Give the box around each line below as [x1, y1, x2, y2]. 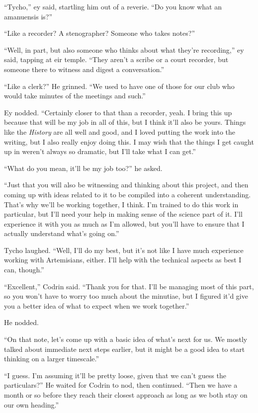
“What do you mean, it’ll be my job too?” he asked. [4, 163, 163, 173]
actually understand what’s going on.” [4, 228, 119, 239]
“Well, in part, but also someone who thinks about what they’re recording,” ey [4, 44, 244, 55]
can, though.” [4, 264, 44, 275]
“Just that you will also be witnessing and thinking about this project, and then [4, 179, 249, 190]
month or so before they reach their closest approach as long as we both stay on [4, 390, 248, 400]
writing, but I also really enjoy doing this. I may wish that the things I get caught [4, 136, 254, 147]
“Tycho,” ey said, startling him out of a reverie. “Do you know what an [4, 1, 222, 11]
